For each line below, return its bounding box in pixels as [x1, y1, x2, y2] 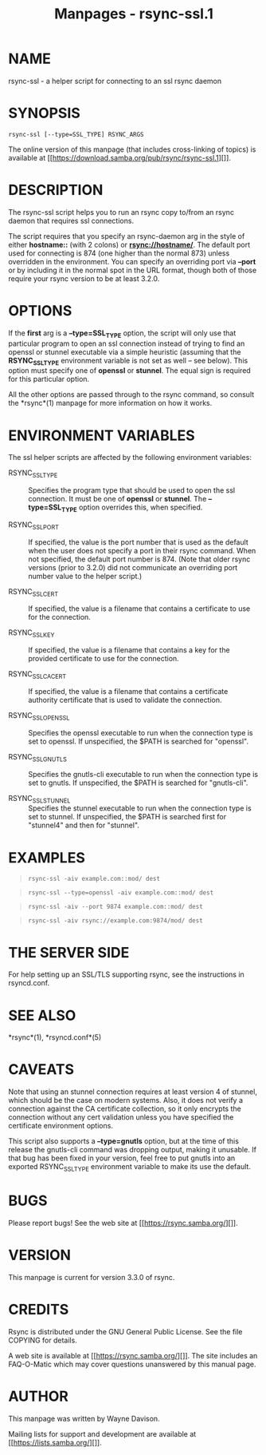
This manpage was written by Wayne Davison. [8, 1413, 161, 1423]
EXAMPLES [8, 848, 85, 866]
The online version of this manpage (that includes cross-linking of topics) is [8, 145, 256, 154]
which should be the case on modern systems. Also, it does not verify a [8, 1096, 244, 1105]
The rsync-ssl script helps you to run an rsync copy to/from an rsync [8, 207, 235, 216]
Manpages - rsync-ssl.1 [54, 5, 213, 23]
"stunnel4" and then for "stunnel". [28, 820, 139, 831]
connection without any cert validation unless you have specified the [8, 1112, 234, 1122]
